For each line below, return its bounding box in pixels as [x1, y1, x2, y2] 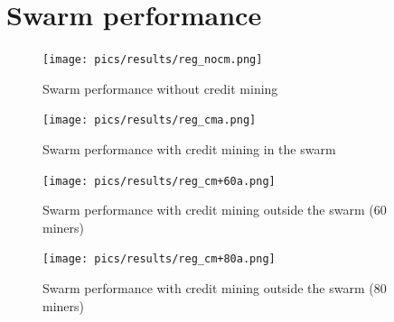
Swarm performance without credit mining [42, 78, 278, 97]
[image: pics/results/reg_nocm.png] [42, 53, 263, 67]
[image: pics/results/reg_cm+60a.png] [42, 174, 276, 188]
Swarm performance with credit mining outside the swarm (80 [42, 279, 387, 298]
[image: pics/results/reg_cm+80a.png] [42, 253, 276, 266]
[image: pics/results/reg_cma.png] [42, 114, 257, 127]
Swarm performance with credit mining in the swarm [42, 140, 336, 159]
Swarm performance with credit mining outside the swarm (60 [42, 200, 387, 219]
